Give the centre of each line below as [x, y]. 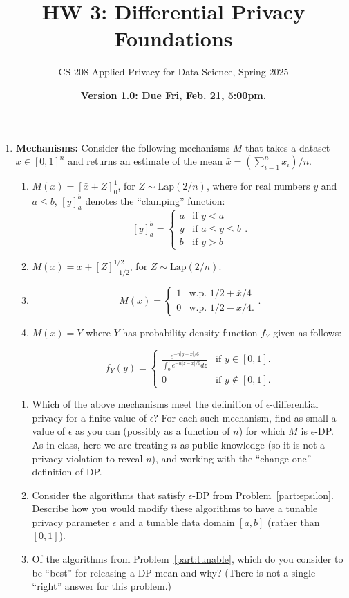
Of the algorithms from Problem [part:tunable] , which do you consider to [188, 559]
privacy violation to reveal [87, 458]
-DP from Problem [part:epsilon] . [263, 495]
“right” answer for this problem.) [102, 586]
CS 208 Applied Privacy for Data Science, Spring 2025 [173, 72]
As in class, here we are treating [100, 444]
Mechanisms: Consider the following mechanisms [123, 147]
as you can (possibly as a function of [153, 431]
